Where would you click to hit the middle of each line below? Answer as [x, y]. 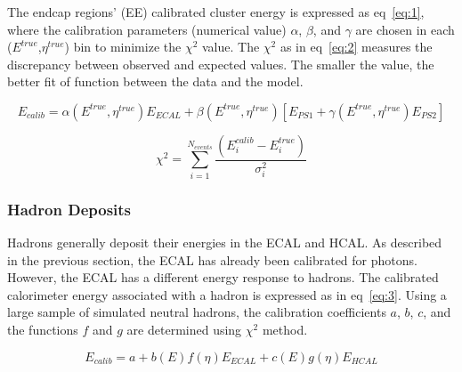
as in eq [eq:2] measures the [356, 47]
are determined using [184, 329]
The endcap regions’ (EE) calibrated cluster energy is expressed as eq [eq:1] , [216, 12]
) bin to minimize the [123, 47]
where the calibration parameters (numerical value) [147, 29]
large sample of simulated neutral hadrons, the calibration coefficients [197, 312]
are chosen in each [405, 29]
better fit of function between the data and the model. [155, 81]
